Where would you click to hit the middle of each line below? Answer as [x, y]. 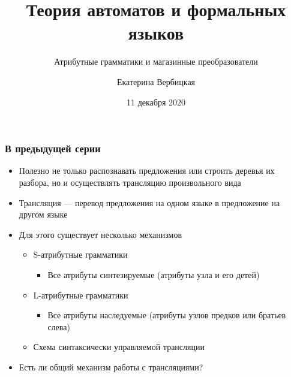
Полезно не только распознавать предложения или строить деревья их [147, 171]
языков [156, 33]
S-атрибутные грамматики [80, 254]
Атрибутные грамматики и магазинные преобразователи [156, 61]
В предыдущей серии [53, 148]
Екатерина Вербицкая [156, 81]
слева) [59, 326]
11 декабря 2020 [156, 102]
